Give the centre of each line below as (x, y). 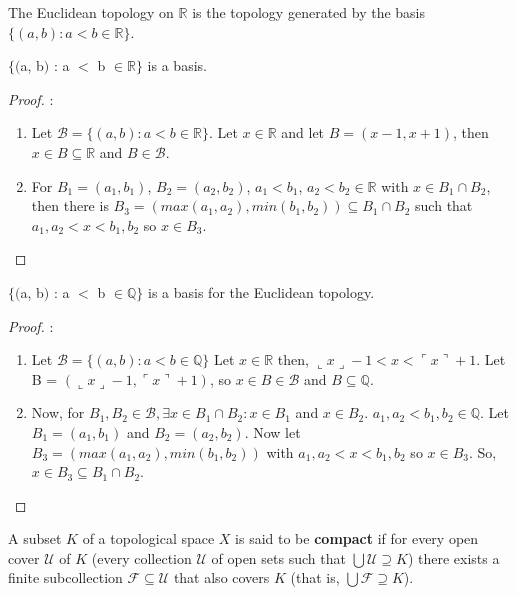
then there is (70, 205)
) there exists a (453, 557)
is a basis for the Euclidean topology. (261, 291)
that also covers (221, 577)
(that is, (315, 577)
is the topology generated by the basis (308, 12)
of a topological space (148, 538)
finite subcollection (65, 577)
